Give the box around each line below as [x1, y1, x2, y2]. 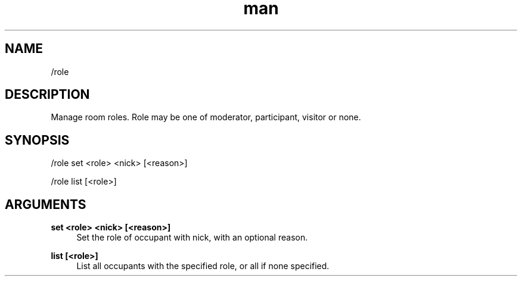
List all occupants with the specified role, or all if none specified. [76, 261, 330, 271]
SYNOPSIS [5, 132, 70, 148]
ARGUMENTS [5, 196, 86, 212]
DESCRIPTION [5, 87, 90, 102]
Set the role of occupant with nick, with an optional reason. [76, 232, 308, 243]
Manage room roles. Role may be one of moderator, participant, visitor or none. [51, 112, 361, 123]
